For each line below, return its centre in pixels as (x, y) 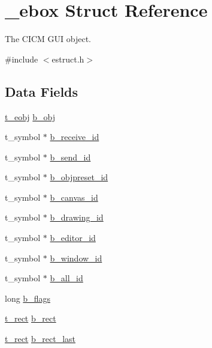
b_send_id (70, 157)
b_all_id (66, 278)
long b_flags (28, 298)
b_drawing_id (77, 217)
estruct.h (68, 59)
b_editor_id (73, 238)
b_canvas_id (74, 197)
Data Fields (42, 91)
